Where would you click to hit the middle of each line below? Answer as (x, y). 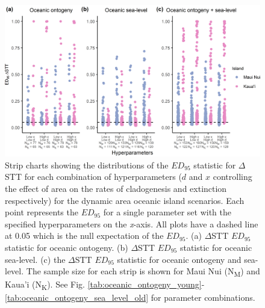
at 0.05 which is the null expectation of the (84, 236)
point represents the (42, 212)
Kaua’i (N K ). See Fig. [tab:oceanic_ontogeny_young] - (105, 285)
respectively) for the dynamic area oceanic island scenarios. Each (125, 200)
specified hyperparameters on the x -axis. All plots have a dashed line (132, 223)
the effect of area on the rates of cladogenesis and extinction (116, 188)
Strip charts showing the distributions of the (87, 165)
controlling (232, 177)
